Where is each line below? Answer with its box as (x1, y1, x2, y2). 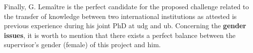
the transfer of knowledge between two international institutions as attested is (4, 11, 237, 21)
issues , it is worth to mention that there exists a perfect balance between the (4, 30, 235, 40)
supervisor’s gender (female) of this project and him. (4, 39, 161, 50)
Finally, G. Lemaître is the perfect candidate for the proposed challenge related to (4, 1, 249, 11)
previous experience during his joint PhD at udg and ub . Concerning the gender (4, 20, 246, 31)
